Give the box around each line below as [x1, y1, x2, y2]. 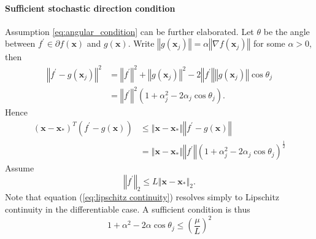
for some [253, 37, 285, 50]
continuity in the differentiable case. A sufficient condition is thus [5, 203, 250, 216]
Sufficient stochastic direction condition [5, 1, 175, 14]
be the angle [263, 25, 310, 37]
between [5, 37, 36, 50]
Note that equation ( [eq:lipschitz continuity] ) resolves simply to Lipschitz [5, 190, 280, 203]
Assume [5, 162, 34, 174]
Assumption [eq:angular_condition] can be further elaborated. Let [5, 25, 254, 37]
